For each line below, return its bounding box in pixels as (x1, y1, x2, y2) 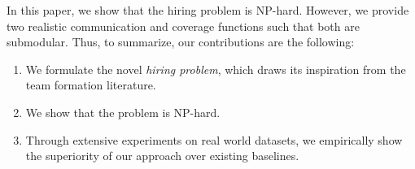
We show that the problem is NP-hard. (25, 103, 221, 120)
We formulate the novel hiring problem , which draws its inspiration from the (25, 60, 406, 77)
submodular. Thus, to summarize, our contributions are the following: (7, 33, 355, 50)
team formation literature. (25, 76, 156, 93)
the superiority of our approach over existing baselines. (25, 147, 299, 164)
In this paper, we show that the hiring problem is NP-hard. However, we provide (7, 2, 409, 18)
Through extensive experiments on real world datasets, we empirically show (25, 131, 403, 148)
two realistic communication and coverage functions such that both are (7, 17, 360, 34)
